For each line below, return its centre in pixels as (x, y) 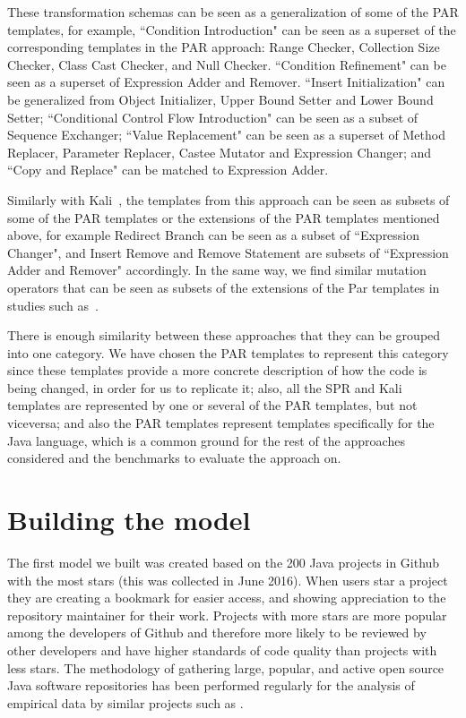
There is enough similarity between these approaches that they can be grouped (224, 335)
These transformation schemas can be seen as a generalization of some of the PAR (233, 12)
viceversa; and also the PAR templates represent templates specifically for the (221, 423)
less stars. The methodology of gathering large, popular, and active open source (226, 667)
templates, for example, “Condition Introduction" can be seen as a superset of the (232, 29)
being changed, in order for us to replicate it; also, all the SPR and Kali (205, 387)
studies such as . (53, 305)
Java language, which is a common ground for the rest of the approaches (206, 440)
